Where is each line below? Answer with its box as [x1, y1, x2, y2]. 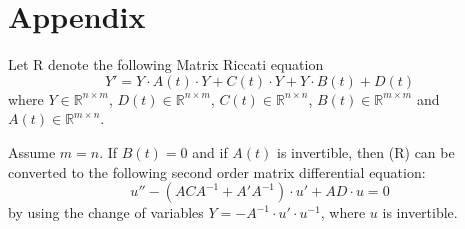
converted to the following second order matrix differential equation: [8, 161, 426, 182]
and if [192, 141, 228, 162]
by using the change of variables [8, 202, 204, 223]
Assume [8, 141, 56, 162]
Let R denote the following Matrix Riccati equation [8, 54, 324, 75]
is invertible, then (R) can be [277, 141, 455, 162]
